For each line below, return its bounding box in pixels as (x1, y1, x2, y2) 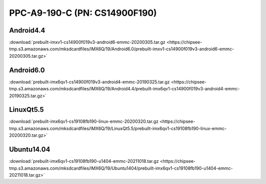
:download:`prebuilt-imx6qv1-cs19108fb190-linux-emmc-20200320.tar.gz (9, 118, 159, 124)
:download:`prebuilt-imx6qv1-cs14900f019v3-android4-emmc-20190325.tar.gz (9, 79, 170, 85)
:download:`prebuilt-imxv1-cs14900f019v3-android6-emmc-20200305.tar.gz (9, 39, 166, 45)
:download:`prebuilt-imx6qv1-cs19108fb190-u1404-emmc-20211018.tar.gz (9, 158, 159, 164)
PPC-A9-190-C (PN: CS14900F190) (9, 7, 157, 18)
